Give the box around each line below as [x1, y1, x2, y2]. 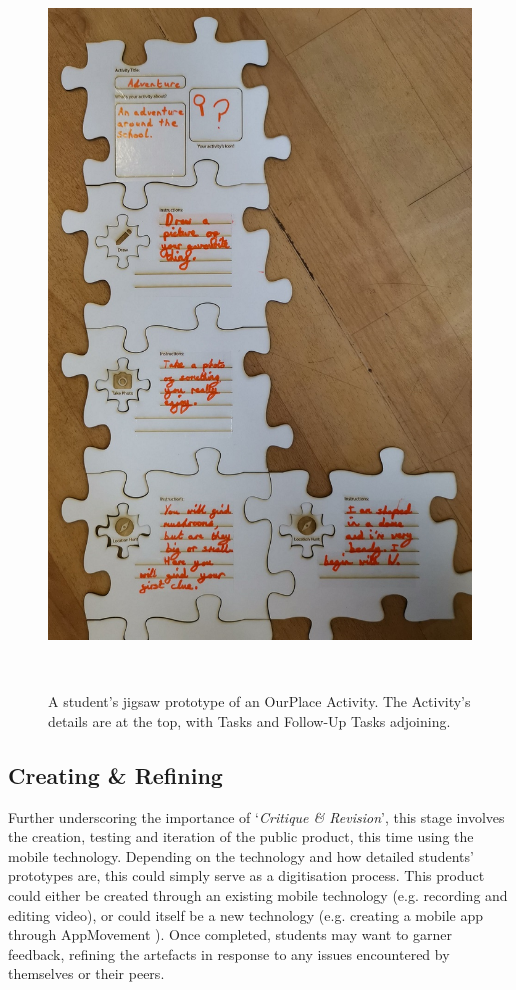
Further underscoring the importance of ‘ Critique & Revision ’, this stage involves [8, 806, 505, 827]
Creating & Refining [8, 759, 223, 790]
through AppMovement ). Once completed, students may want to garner [8, 924, 452, 945]
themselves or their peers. [8, 963, 165, 984]
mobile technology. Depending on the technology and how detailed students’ [8, 845, 474, 866]
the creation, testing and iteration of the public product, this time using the [8, 826, 474, 847]
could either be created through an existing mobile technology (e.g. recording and [8, 884, 508, 905]
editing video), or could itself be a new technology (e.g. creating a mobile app [8, 904, 483, 925]
